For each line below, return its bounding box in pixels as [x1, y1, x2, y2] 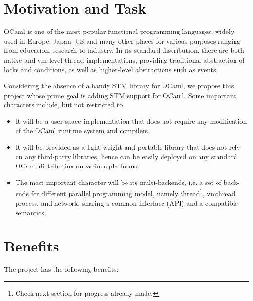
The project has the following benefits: [4, 264, 119, 274]
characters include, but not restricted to [4, 100, 123, 110]
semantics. [15, 207, 46, 217]
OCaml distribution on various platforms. [15, 161, 139, 171]
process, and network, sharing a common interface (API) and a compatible [15, 198, 238, 208]
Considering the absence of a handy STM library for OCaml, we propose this [4, 81, 234, 91]
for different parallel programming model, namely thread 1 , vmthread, [31, 187, 237, 199]
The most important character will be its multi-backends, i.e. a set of [15, 177, 221, 187]
